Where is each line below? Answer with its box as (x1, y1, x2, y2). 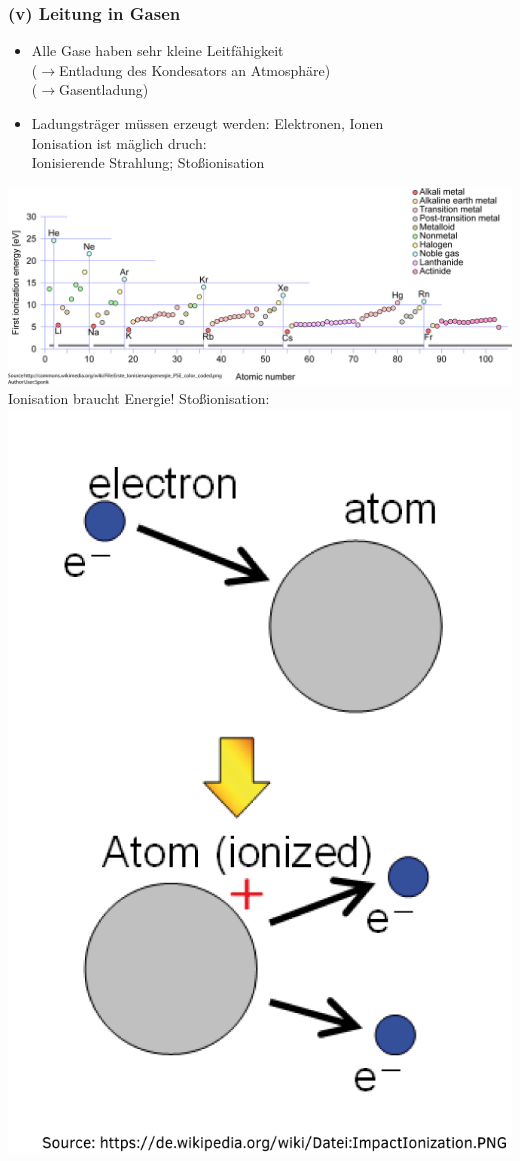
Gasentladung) (58, 79, 149, 100)
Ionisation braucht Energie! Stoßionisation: (8, 388, 270, 409)
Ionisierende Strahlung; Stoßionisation (31, 152, 265, 173)
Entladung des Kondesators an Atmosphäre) (58, 59, 331, 80)
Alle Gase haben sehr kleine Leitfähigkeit (31, 40, 284, 61)
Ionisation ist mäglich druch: (31, 132, 207, 153)
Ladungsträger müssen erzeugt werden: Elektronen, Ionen (31, 113, 384, 133)
